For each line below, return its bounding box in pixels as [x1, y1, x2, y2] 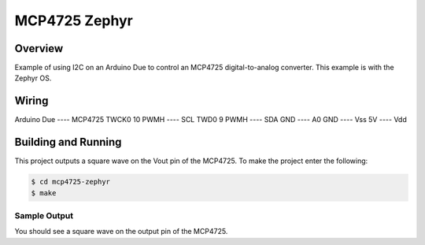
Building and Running [14, 135, 122, 149]
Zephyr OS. [14, 73, 52, 83]
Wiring [14, 95, 49, 108]
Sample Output [14, 210, 74, 221]
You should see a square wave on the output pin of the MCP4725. [14, 227, 228, 236]
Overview [14, 42, 64, 55]
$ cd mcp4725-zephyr [31, 177, 110, 187]
